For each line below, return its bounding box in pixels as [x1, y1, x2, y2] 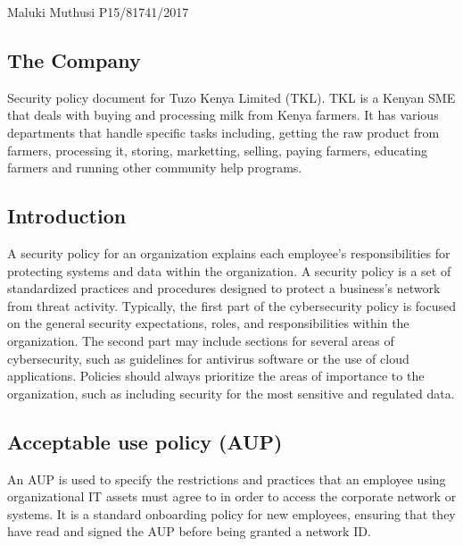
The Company [7, 46, 141, 73]
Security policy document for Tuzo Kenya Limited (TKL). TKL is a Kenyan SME [7, 88, 456, 106]
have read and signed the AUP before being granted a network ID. [7, 522, 371, 541]
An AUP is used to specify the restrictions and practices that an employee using [7, 469, 446, 488]
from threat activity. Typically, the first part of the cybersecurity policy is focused [7, 296, 457, 315]
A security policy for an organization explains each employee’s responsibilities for [7, 243, 451, 262]
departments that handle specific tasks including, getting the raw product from [7, 122, 440, 141]
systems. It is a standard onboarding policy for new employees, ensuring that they [7, 504, 456, 523]
